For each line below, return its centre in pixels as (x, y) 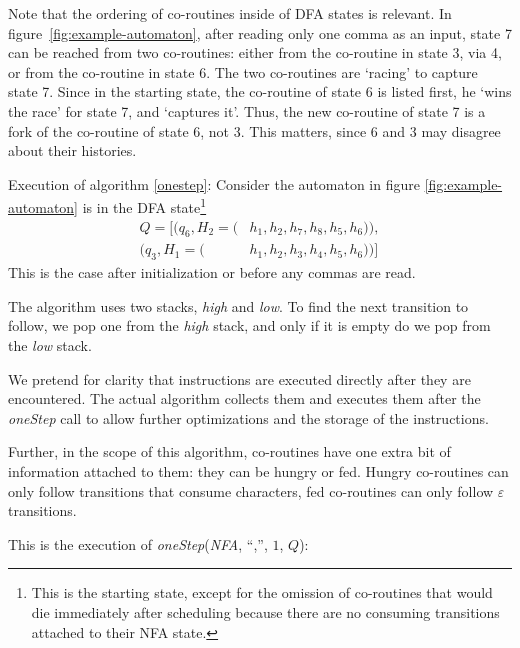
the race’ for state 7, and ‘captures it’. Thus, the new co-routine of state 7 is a (247, 110)
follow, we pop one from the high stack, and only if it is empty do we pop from (249, 325)
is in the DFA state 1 (144, 205)
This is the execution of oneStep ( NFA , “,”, (138, 543)
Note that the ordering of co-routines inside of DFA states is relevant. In (230, 13)
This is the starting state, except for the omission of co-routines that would (262, 592)
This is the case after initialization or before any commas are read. (212, 272)
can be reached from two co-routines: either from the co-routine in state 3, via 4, (255, 52)
